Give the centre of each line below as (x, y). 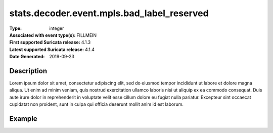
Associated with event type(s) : (42, 35)
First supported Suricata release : (45, 42)
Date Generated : (27, 57)
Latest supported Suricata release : (47, 49)
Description (28, 71)
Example (23, 119)
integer (57, 28)
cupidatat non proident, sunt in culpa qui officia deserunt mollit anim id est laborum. (97, 104)
